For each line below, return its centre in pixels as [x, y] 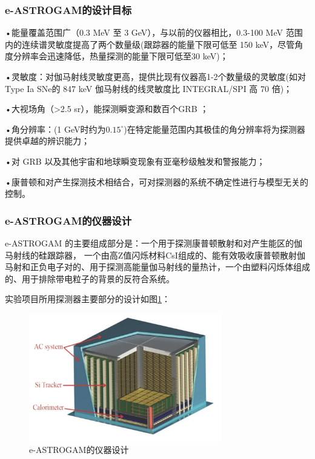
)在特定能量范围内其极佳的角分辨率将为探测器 [214, 129]
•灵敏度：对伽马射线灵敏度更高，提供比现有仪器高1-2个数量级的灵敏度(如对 [155, 76]
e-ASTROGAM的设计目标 [68, 9]
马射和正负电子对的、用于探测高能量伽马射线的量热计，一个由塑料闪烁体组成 [157, 267]
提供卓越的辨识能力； [47, 141]
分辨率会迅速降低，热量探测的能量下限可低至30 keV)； [121, 56]
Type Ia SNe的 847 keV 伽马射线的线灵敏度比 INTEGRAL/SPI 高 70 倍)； [149, 88]
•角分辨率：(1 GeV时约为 [55, 129]
